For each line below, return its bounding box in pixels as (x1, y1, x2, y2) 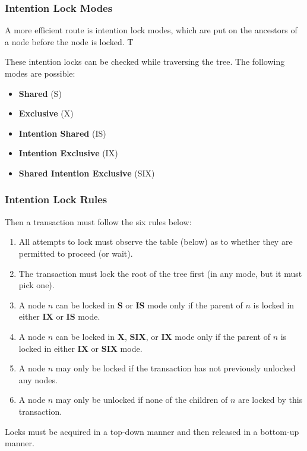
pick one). (18, 279, 55, 291)
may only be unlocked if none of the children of (55, 393, 228, 406)
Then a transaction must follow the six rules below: (5, 215, 192, 228)
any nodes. (18, 373, 58, 386)
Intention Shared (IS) (18, 127, 106, 139)
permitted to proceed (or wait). (18, 247, 133, 259)
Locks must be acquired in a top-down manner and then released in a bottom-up (5, 425, 299, 437)
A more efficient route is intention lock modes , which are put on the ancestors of (5, 24, 297, 36)
